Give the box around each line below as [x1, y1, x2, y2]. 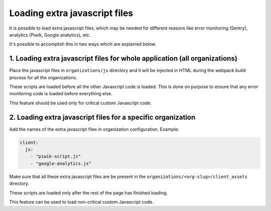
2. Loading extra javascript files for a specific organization [9, 113, 196, 121]
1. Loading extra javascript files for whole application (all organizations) [9, 54, 238, 63]
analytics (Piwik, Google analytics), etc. [9, 32, 91, 38]
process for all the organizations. [9, 74, 77, 80]
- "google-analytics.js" [30, 160, 92, 166]
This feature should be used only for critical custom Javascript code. [9, 100, 152, 106]
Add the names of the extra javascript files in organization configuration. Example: [9, 126, 179, 132]
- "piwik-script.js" [30, 153, 81, 159]
